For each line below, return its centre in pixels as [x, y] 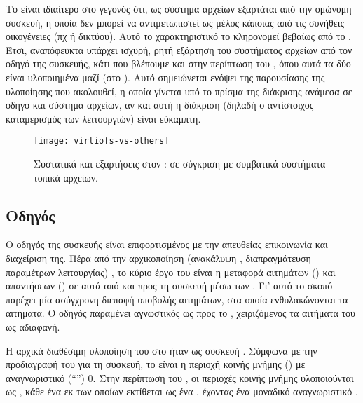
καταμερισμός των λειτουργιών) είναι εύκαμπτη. [103, 118]
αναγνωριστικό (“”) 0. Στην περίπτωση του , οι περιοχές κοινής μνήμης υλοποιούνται [180, 377]
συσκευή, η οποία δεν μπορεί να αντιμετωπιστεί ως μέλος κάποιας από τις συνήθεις [175, 22]
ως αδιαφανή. [33, 326]
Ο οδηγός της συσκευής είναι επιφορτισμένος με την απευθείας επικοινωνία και [167, 244]
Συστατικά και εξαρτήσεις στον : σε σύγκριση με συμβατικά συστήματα [180, 163]
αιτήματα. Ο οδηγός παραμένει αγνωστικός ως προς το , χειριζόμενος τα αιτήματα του [181, 313]
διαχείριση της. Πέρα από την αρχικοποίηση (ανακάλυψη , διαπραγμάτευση [158, 258]
